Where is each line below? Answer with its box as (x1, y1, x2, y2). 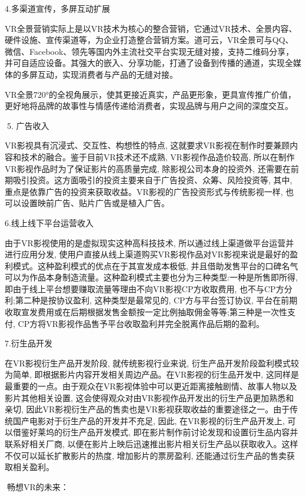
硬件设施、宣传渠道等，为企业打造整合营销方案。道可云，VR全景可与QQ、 (5, 34, 294, 46)
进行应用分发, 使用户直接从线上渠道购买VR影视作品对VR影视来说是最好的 (5, 248, 290, 260)
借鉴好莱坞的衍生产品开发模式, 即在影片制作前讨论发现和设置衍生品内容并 (12, 426, 298, 438)
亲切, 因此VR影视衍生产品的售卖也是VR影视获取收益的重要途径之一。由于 (5, 403, 290, 415)
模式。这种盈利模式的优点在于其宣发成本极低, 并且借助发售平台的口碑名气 (12, 259, 298, 272)
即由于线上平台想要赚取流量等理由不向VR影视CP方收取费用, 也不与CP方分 (5, 282, 292, 295)
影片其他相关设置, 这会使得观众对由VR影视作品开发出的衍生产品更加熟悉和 (5, 391, 294, 404)
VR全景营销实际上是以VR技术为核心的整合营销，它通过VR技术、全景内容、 (5, 22, 297, 34)
